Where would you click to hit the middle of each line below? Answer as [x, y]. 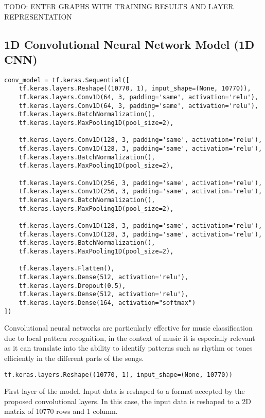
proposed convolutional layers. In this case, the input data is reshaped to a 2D [128, 401]
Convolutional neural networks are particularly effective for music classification [128, 328]
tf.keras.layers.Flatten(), [67, 269]
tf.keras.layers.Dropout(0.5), [72, 286]
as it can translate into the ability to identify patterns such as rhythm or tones [128, 348]
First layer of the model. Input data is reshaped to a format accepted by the [125, 391]
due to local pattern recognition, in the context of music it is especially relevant [130, 338]
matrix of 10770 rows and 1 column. [61, 411]
